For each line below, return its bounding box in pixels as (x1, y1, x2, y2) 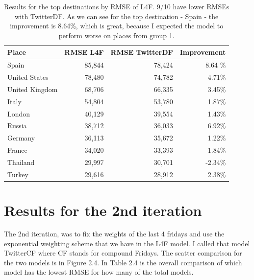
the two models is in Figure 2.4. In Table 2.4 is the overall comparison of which (4, 257, 242, 267)
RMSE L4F (64, 47, 104, 57)
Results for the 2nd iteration (4, 200, 202, 220)
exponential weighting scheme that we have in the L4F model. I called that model (4, 238, 250, 248)
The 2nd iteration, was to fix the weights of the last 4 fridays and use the (4, 229, 225, 239)
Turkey (7, 169, 28, 179)
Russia (7, 120, 27, 131)
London (7, 108, 30, 118)
